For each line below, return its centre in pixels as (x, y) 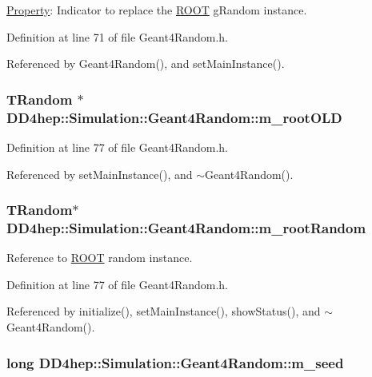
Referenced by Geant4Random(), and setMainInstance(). (146, 63)
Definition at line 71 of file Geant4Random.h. (118, 36)
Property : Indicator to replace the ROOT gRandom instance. (157, 10)
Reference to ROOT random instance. (100, 258)
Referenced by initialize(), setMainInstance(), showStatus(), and (164, 311)
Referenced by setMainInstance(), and (100, 174)
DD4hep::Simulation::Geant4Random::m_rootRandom (186, 227)
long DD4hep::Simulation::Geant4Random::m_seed (175, 362)
